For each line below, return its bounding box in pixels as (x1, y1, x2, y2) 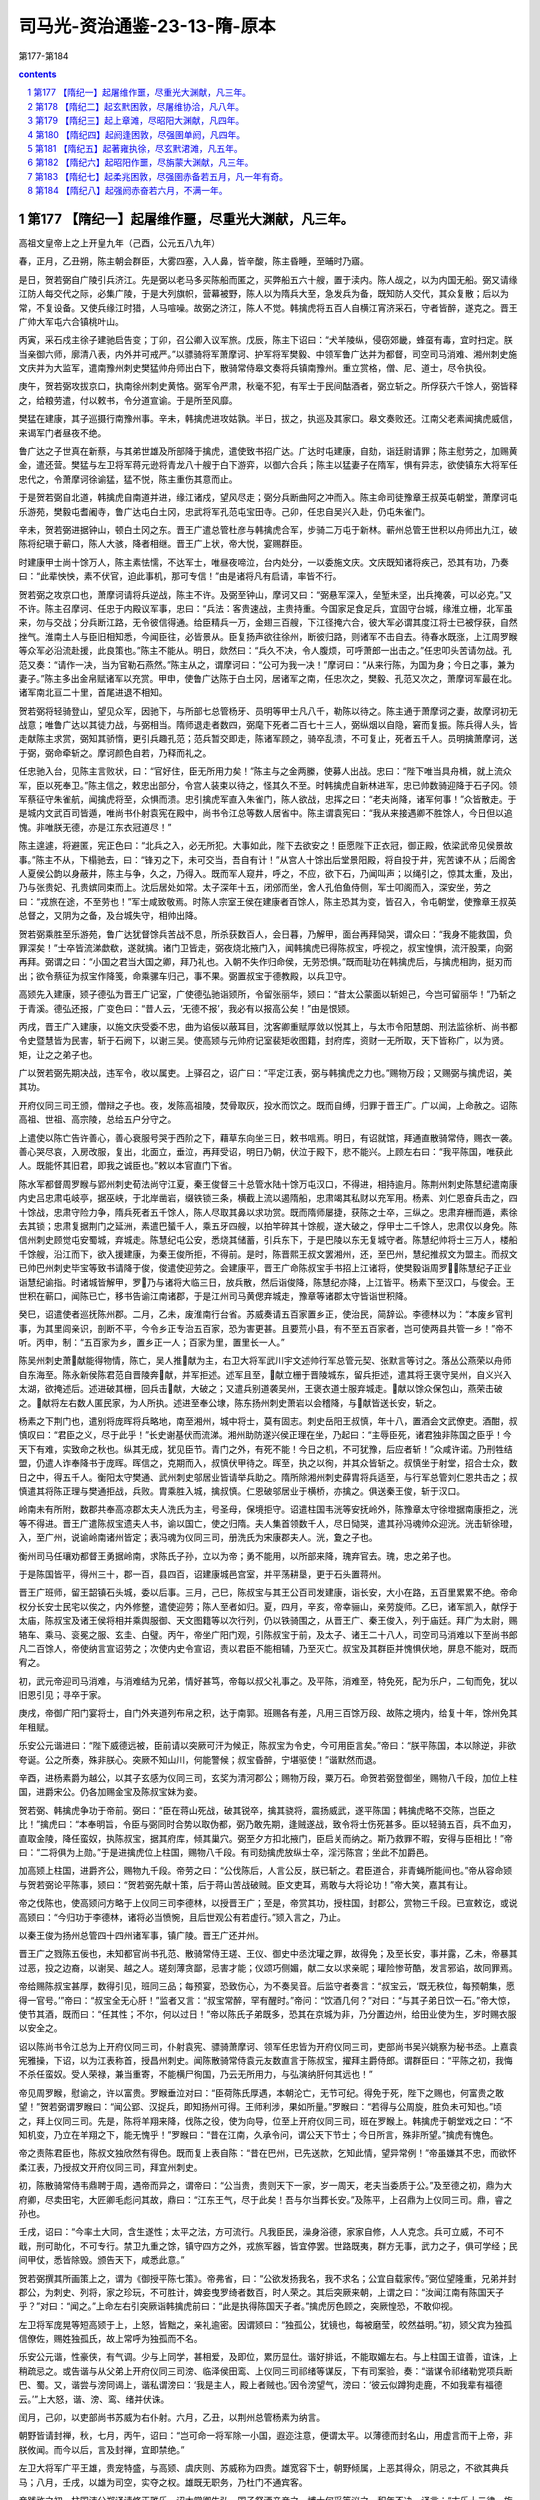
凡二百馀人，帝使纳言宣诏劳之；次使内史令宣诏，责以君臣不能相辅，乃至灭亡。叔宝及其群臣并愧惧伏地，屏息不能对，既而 (18, 1642, 518, 1654)
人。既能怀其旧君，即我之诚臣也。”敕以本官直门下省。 (18, 1160, 238, 1172)
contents (18, 68, 57, 80)
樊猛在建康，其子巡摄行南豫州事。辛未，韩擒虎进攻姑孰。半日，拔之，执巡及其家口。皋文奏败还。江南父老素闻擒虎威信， (18, 413, 518, 425)
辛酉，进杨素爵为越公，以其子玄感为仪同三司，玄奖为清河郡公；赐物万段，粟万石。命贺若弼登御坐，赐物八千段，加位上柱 (18, 1772, 518, 1784)
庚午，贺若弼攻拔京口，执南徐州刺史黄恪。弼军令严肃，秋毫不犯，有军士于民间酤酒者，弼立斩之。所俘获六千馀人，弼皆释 (18, 380, 518, 392)
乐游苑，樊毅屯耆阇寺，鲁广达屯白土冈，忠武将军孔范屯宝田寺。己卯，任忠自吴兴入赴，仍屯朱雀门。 (18, 505, 430, 517)
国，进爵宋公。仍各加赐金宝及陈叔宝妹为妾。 (18, 1786, 203, 1798)
